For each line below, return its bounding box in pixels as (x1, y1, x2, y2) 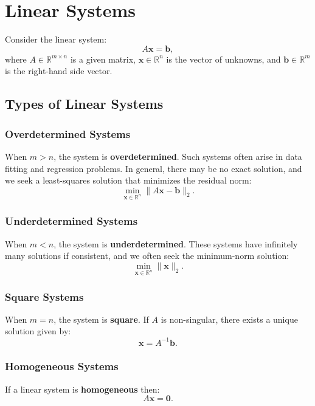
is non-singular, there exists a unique (161, 312, 298, 325)
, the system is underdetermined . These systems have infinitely (54, 237, 298, 250)
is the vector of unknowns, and (166, 52, 281, 65)
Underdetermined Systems (5, 213, 138, 229)
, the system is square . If (54, 312, 149, 325)
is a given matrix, (70, 52, 136, 65)
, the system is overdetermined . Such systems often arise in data (54, 150, 302, 162)
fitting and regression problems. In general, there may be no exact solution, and (5, 162, 302, 174)
